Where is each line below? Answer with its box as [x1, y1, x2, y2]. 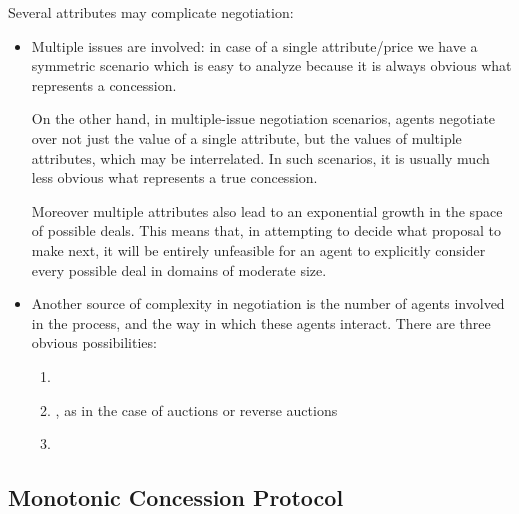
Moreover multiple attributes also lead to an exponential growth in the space [31, 200, 503, 221]
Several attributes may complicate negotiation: [8, 2, 294, 22]
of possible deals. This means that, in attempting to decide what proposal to [31, 220, 501, 241]
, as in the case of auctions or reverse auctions [55, 399, 338, 420]
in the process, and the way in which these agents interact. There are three [31, 312, 491, 333]
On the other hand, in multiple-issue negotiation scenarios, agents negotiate [31, 108, 496, 129]
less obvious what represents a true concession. [31, 167, 318, 188]
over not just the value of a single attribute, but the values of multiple [31, 127, 462, 148]
